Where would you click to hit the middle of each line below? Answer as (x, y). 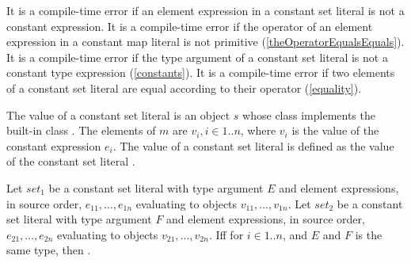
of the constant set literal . (71, 161)
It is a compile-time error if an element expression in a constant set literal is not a (205, 10)
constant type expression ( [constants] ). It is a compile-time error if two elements (201, 72)
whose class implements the (309, 114)
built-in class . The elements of (81, 130)
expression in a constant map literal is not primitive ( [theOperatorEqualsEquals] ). (205, 42)
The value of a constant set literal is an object (118, 114)
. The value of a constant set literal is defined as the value (253, 145)
